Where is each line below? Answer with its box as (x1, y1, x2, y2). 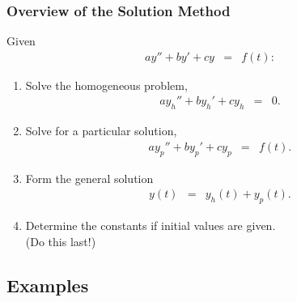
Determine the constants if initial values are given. (25, 217, 276, 234)
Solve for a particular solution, (25, 122, 177, 139)
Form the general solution (25, 169, 154, 186)
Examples (6, 272, 89, 297)
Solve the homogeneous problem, (25, 76, 188, 93)
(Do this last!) (25, 232, 96, 249)
